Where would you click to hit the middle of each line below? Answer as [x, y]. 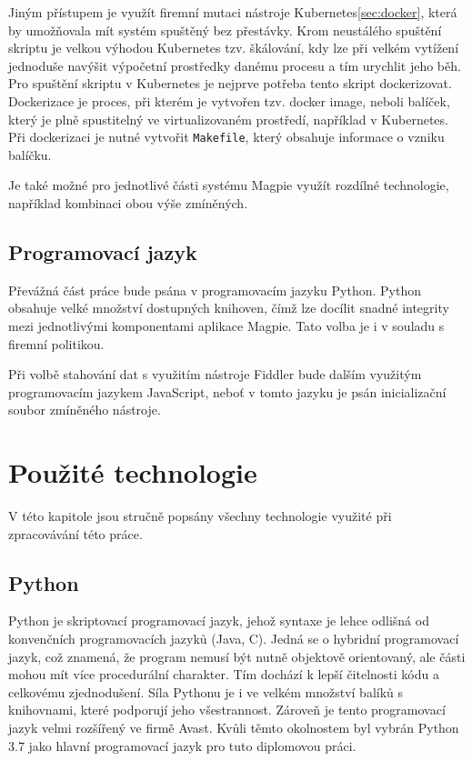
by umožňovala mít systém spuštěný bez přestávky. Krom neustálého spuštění [225, 30]
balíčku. [30, 154]
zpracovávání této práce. [75, 533]
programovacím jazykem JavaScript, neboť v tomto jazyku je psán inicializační [227, 391]
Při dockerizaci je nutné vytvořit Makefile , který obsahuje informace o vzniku [226, 137]
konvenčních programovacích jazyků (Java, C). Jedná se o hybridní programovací [234, 639]
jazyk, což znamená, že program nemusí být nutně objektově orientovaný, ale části [237, 656]
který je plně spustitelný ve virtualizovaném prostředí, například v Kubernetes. [228, 119]
